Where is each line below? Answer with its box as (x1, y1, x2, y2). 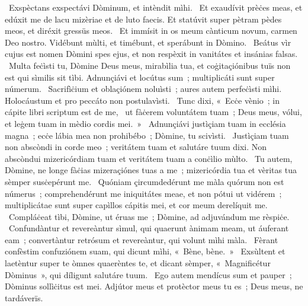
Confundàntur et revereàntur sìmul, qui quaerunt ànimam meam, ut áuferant (8, 222, 289, 234)
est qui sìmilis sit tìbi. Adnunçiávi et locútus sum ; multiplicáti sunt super (5, 71, 275, 83)
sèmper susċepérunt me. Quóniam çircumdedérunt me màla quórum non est (5, 175, 284, 187)
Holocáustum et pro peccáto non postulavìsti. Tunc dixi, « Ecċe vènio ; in (5, 94, 280, 106)
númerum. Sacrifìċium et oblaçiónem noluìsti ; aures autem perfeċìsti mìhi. (5, 82, 282, 95)
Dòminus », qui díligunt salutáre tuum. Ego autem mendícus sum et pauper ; (5, 268, 292, 280)
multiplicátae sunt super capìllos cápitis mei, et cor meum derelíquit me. (5, 199, 268, 211)
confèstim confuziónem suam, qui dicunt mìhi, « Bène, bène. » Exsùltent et (5, 245, 285, 257)
